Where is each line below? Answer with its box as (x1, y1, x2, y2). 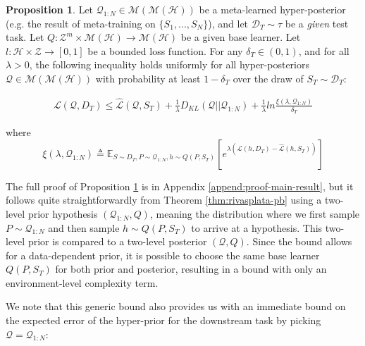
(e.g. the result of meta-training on (6, 16, 156, 30)
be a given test (285, 16, 349, 30)
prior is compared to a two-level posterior (27, 234, 207, 249)
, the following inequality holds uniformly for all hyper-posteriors (29, 57, 309, 72)
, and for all (298, 43, 349, 58)
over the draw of (233, 70, 304, 85)
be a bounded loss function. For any (87, 43, 243, 58)
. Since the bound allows (246, 234, 352, 249)
